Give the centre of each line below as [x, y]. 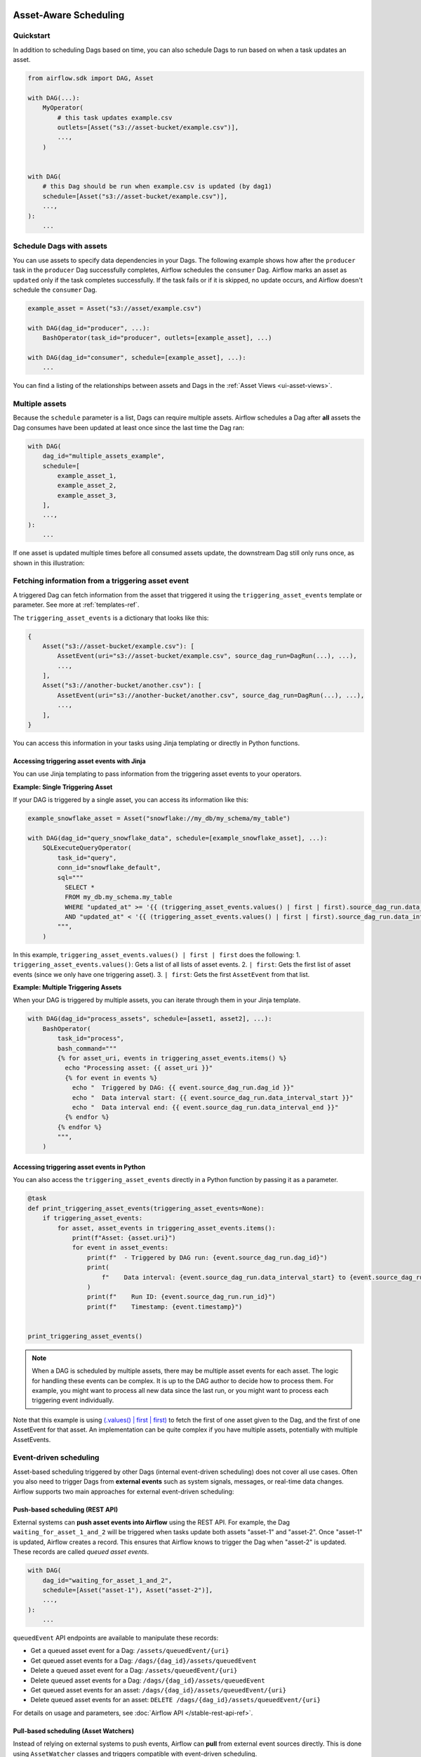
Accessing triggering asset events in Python [79, 1167]
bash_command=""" [87, 1048]
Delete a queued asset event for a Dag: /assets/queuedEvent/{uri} [134, 1671]
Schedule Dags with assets [60, 246]
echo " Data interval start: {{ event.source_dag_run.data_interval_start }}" [213, 1097]
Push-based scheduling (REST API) [66, 1509]
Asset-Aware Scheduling [69, 15]
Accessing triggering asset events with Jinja [80, 761]
